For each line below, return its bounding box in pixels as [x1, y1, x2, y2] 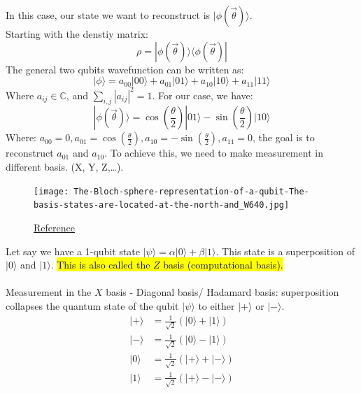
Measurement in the [6, 285, 92, 299]
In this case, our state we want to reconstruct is [6, 8, 211, 22]
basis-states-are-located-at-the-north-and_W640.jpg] [34, 200, 290, 210]
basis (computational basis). [163, 257, 283, 272]
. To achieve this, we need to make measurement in [104, 145, 323, 160]
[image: [34, 186, 69, 196]
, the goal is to [253, 130, 315, 145]
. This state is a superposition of [215, 243, 355, 258]
